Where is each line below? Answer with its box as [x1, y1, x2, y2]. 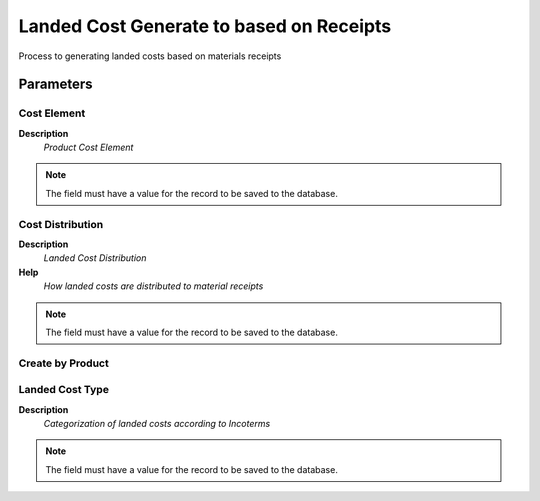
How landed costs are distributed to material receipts [43, 280, 264, 292]
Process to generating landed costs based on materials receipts [18, 50, 282, 62]
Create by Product [18, 356, 109, 370]
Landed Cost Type [18, 383, 110, 397]
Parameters [18, 76, 93, 93]
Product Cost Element [43, 141, 134, 154]
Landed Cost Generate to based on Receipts [18, 15, 392, 37]
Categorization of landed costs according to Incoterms [43, 418, 271, 430]
